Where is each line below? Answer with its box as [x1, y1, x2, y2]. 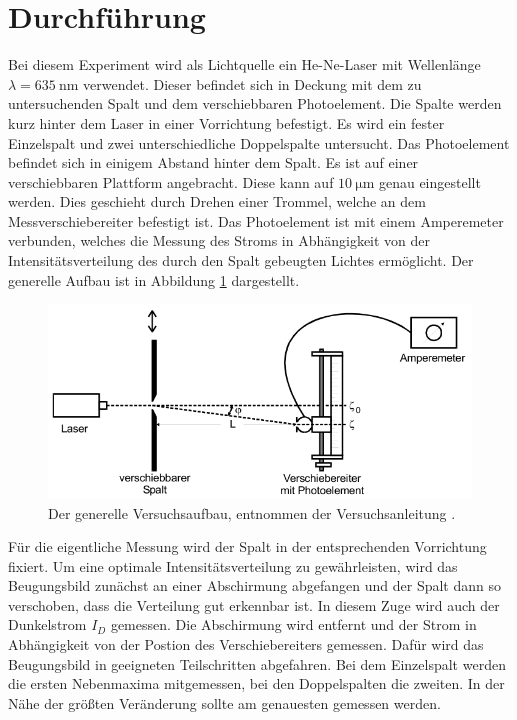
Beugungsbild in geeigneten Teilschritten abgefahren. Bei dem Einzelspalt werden [8, 653, 506, 674]
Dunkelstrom [8, 614, 87, 635]
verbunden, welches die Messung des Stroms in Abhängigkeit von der [8, 230, 431, 251]
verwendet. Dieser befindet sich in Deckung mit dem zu [83, 73, 422, 94]
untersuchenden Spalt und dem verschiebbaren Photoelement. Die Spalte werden [8, 93, 502, 114]
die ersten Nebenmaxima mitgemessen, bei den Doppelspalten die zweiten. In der [8, 673, 505, 694]
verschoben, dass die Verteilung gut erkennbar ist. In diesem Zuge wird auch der [8, 594, 500, 615]
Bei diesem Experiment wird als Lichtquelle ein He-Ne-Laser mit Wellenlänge [8, 54, 481, 75]
